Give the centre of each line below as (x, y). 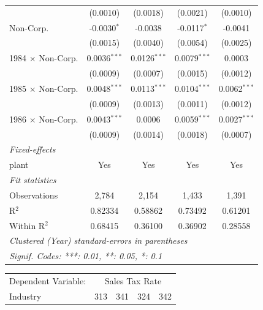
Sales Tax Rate (133, 281)
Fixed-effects (32, 149)
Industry (25, 296)
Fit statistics (33, 180)
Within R (27, 225)
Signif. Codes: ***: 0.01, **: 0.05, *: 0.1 (86, 256)
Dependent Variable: (48, 281)
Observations (34, 195)
